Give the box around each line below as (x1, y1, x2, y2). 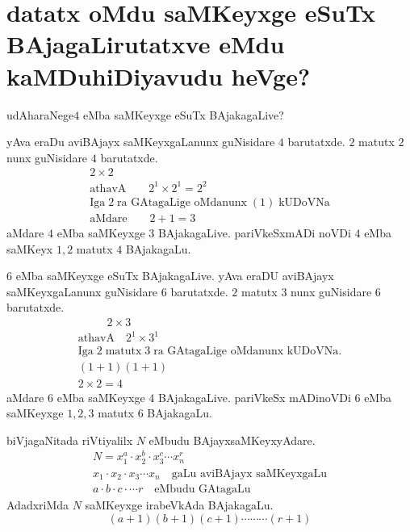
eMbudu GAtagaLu (154, 484, 251, 496)
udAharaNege (6, 106, 74, 123)
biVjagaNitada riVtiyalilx (6, 431, 133, 448)
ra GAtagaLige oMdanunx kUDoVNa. (153, 346, 342, 358)
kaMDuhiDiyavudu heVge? (6, 59, 311, 92)
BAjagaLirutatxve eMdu (6, 27, 285, 61)
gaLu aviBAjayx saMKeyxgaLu (171, 467, 328, 480)
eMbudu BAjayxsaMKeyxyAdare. (149, 431, 316, 448)
